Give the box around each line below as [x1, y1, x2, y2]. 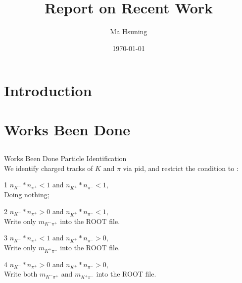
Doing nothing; [4, 189, 49, 200]
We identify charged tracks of [4, 163, 93, 173]
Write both [4, 269, 38, 279]
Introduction [4, 80, 92, 101]
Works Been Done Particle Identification [4, 153, 127, 164]
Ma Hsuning [110, 26, 147, 37]
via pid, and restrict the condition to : [123, 163, 239, 173]
